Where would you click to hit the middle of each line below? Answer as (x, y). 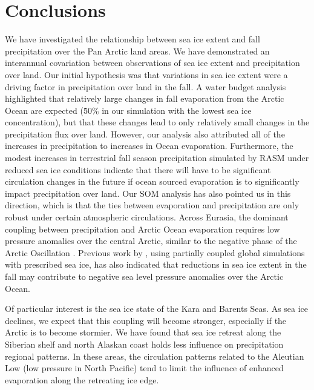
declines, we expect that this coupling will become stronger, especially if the (146, 320)
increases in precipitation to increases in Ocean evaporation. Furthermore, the (149, 146)
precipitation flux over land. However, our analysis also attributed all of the (145, 134)
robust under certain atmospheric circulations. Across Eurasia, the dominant (147, 217)
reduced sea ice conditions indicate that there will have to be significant (138, 169)
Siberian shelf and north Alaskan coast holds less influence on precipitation (144, 344)
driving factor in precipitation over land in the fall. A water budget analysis (146, 86)
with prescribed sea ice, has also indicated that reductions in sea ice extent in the (156, 264)
